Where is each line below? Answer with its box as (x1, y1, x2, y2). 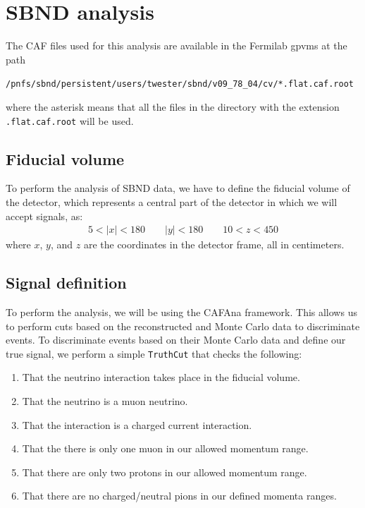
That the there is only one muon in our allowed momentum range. (22, 441, 309, 456)
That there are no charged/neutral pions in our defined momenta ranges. (22, 488, 337, 503)
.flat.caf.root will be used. (6, 113, 134, 128)
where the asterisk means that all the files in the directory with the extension (6, 99, 340, 114)
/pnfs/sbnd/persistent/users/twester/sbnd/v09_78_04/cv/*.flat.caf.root (6, 79, 354, 90)
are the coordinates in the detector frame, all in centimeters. (83, 237, 345, 252)
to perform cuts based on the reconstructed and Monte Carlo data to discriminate (6, 318, 360, 333)
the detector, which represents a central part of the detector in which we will (6, 195, 338, 210)
